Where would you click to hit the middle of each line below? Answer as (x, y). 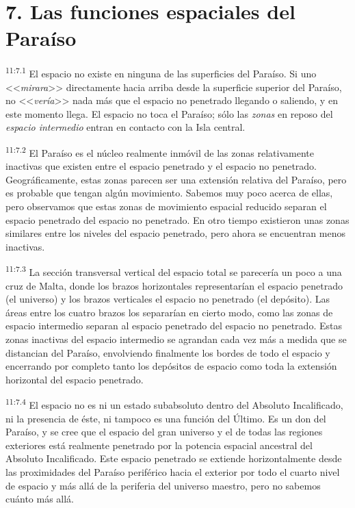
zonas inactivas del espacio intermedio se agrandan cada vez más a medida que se (176, 339)
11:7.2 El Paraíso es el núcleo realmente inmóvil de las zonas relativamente (160, 151)
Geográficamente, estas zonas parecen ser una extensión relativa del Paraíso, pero (176, 179)
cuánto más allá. (40, 499)
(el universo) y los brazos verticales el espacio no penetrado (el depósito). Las (168, 299)
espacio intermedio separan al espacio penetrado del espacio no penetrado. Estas (174, 326)
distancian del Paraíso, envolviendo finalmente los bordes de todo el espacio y (168, 352)
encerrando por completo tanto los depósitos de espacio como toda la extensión (171, 366)
